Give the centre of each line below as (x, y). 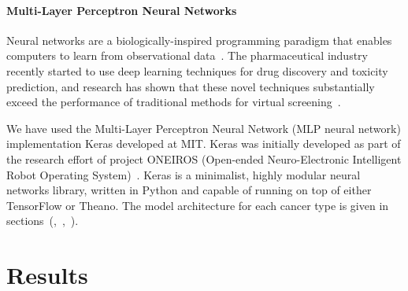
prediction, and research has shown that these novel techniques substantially (191, 86)
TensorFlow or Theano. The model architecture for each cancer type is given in (198, 205)
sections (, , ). (43, 221)
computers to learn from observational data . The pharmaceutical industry (187, 55)
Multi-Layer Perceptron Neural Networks (122, 10)
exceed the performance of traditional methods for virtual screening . (174, 102)
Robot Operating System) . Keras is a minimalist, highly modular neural (184, 174)
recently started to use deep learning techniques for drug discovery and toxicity (197, 70)
